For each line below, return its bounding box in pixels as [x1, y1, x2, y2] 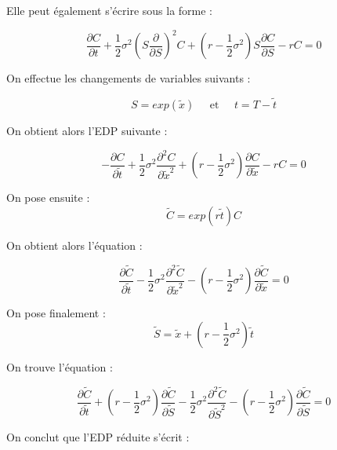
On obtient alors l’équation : [6, 237, 143, 254]
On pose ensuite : [6, 189, 90, 206]
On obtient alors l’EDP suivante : [6, 122, 168, 138]
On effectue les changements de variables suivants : [6, 70, 251, 86]
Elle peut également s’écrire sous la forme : [6, 2, 213, 18]
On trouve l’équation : [6, 358, 113, 375]
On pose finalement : [6, 305, 106, 321]
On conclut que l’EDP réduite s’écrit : [6, 429, 190, 445]
